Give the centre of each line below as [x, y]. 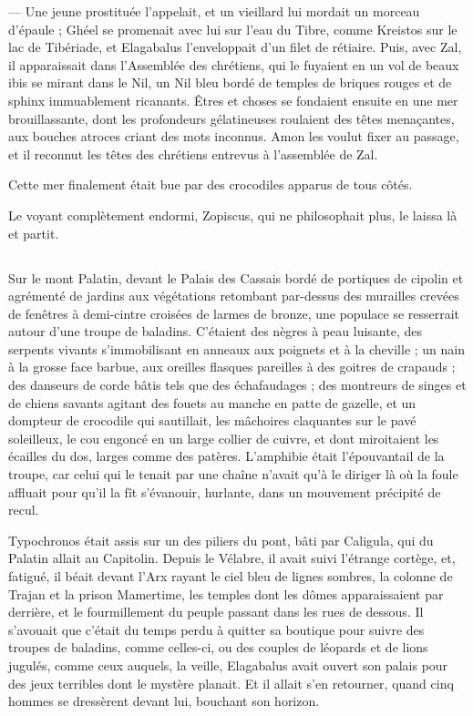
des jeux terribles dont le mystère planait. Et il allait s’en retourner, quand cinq [231, 683]
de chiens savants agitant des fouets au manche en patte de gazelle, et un [212, 402]
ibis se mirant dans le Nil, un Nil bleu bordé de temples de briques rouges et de [230, 82]
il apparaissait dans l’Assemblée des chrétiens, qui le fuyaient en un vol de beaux [234, 64]
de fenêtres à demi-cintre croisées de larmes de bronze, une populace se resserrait [234, 313]
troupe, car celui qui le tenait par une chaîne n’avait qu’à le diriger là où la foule [233, 474]
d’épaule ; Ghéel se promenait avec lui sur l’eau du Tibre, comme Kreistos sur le [233, 29]
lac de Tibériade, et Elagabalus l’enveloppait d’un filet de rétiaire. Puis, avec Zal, [235, 47]
